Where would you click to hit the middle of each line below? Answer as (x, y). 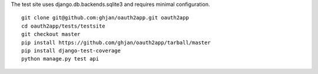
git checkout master (51, 34)
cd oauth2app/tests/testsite (63, 26)
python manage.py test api (60, 59)
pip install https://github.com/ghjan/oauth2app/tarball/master (116, 42)
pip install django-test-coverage (71, 51)
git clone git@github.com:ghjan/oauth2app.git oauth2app (105, 18)
